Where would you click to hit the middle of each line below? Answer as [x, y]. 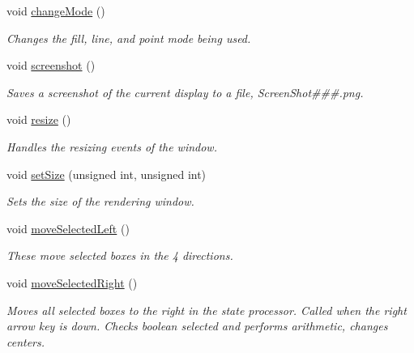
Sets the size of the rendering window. [100, 201]
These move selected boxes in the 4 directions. [120, 255]
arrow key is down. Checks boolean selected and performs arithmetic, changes [197, 326]
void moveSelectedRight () [72, 282]
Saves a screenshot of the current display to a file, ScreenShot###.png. [185, 92]
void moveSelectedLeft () [68, 228]
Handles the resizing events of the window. [112, 146]
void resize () [39, 119]
